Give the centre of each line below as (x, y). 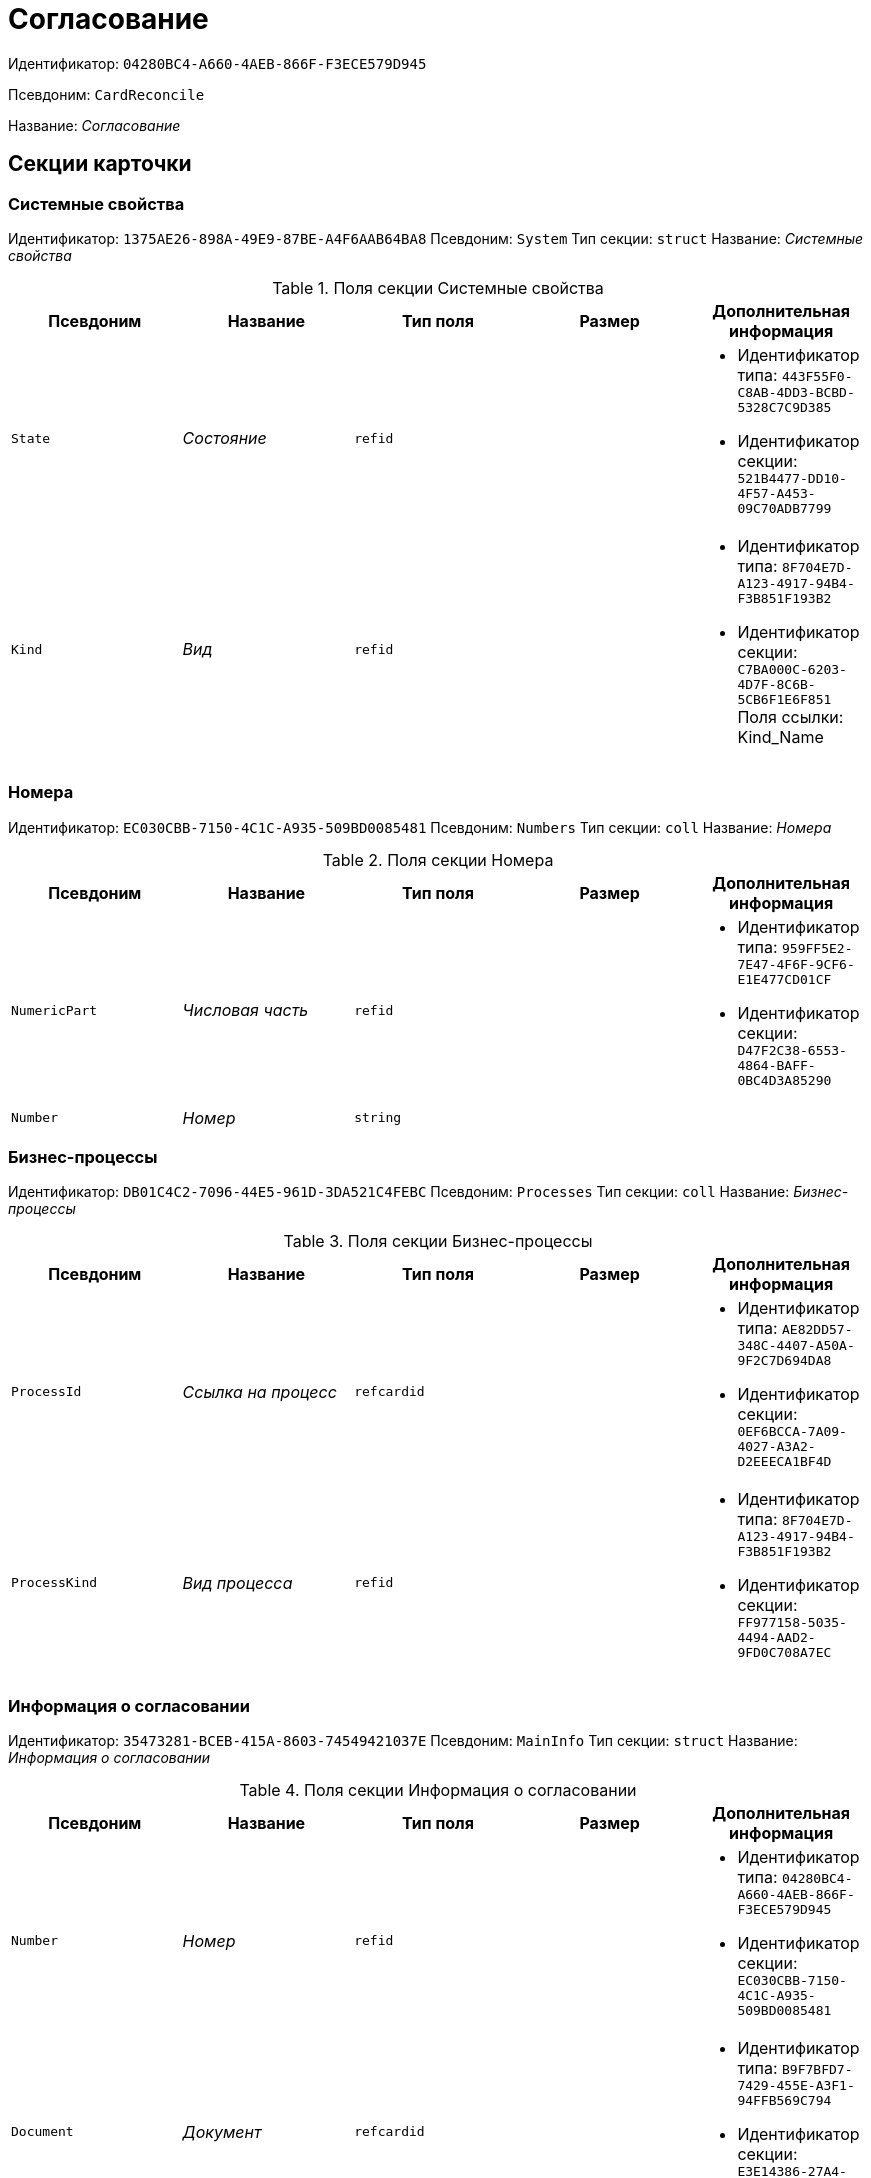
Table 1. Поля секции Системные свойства (438, 287)
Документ (222, 2131)
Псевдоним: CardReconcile (106, 94)
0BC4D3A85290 (784, 1080)
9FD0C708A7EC (784, 1653)
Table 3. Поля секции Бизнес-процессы (438, 1241)
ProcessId (46, 1392)
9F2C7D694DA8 (784, 1361)
